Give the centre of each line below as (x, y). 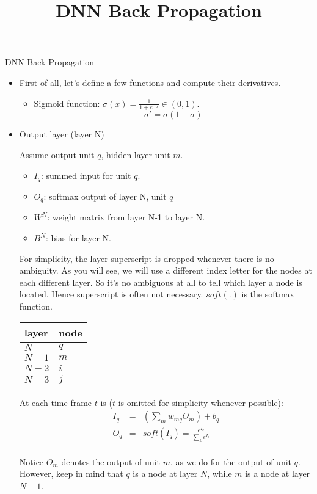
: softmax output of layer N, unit (105, 196)
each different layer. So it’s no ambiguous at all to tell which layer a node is (161, 282)
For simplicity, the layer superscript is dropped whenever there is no (147, 258)
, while (220, 474)
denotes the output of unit (111, 461)
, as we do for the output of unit (231, 461)
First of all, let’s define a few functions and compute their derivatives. (150, 82)
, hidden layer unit (136, 154)
